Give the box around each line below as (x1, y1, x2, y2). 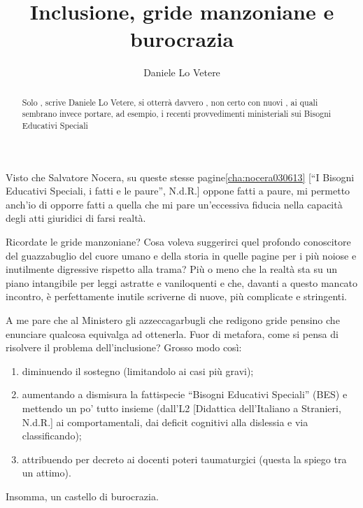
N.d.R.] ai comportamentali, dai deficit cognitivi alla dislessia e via (22, 414, 308, 429)
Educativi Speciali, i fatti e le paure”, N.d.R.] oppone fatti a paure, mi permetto (6, 183, 350, 198)
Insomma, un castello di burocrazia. (6, 488, 159, 503)
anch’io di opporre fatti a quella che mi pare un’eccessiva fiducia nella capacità (6, 197, 343, 211)
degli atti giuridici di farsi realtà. (6, 211, 146, 225)
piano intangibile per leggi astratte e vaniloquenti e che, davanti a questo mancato (6, 275, 358, 290)
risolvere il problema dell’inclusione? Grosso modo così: (6, 340, 242, 355)
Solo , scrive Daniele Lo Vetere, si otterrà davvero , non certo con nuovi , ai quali (22, 96, 318, 108)
